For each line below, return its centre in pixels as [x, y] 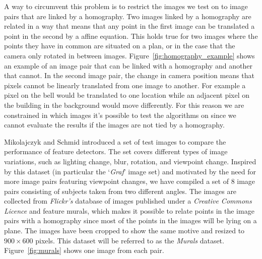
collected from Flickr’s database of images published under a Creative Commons [128, 201]
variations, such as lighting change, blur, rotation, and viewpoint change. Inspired [130, 161]
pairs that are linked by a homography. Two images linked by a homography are [128, 16]
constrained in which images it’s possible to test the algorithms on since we [120, 115]
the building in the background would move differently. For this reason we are [124, 105]
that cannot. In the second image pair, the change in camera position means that [129, 75]
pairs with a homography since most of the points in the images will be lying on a [130, 220]
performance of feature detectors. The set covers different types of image [116, 151]
